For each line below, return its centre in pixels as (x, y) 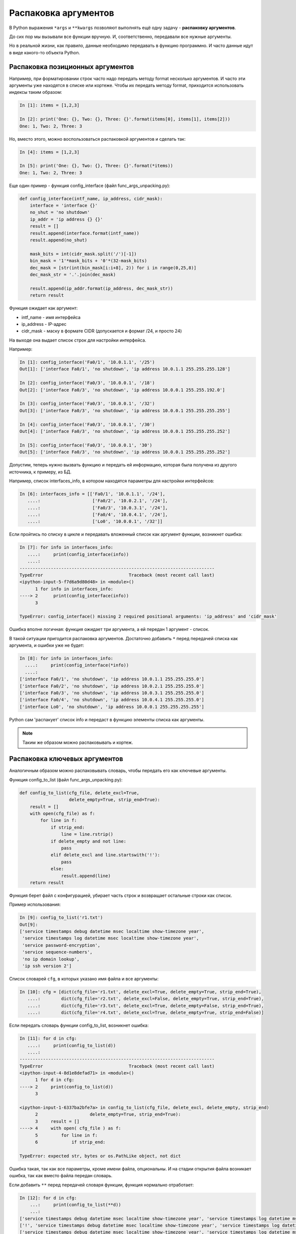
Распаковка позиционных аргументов (72, 67)
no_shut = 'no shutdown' (60, 212)
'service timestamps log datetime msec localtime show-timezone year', (111, 938)
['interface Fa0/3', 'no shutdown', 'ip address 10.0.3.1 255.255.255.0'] (112, 693)
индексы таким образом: (36, 92)
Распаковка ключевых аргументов (66, 759)
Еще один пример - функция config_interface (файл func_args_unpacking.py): (90, 186)
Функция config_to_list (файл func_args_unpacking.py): (66, 779)
